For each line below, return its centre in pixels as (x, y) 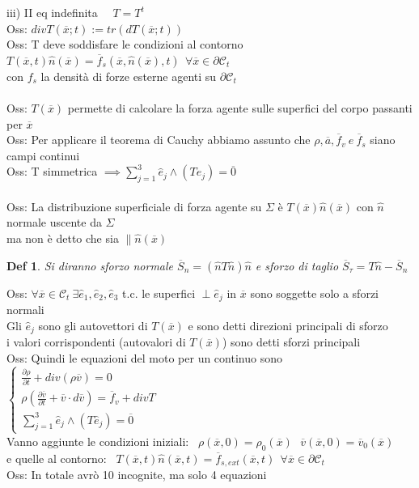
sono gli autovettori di (93, 325)
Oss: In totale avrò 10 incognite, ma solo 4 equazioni (137, 474)
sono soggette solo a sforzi (314, 293)
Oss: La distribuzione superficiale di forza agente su (134, 206)
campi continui (43, 155)
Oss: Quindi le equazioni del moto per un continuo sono (144, 357)
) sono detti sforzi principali (291, 342)
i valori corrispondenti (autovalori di (96, 342)
